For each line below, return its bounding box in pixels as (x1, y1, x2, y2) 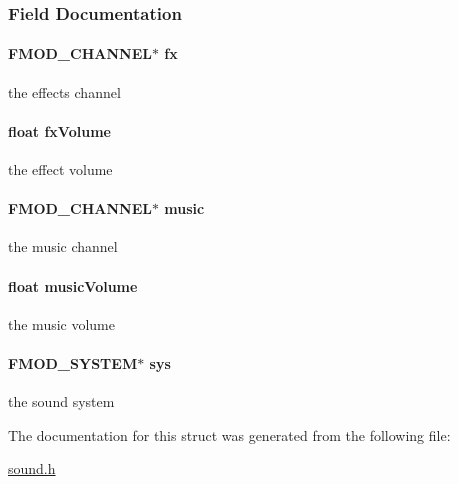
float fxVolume (8, 120, 111, 141)
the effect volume (8, 159, 113, 180)
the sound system (8, 391, 115, 412)
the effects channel (8, 81, 121, 102)
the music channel (8, 236, 118, 257)
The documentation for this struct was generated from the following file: (8, 424, 451, 445)
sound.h (8, 458, 56, 479)
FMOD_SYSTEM (8, 353, 138, 373)
